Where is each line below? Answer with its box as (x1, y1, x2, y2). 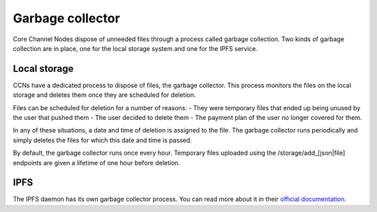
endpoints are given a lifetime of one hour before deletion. (13, 158, 181, 167)
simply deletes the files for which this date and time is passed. (13, 136, 192, 144)
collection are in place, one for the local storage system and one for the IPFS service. (13, 44, 258, 52)
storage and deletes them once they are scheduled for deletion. (13, 91, 196, 99)
